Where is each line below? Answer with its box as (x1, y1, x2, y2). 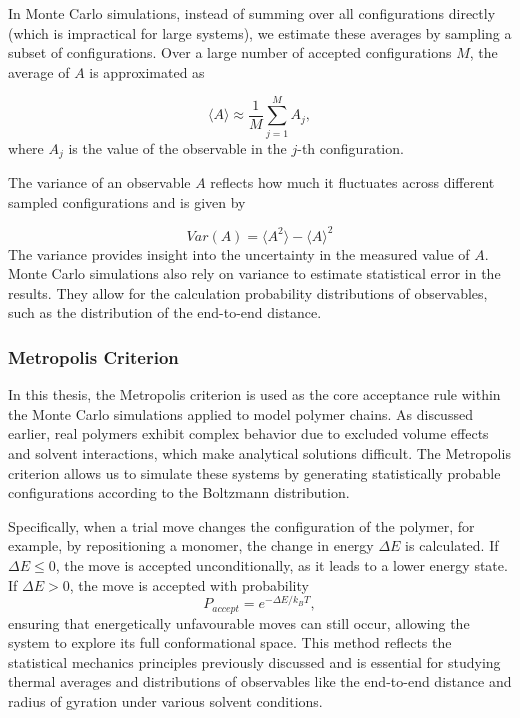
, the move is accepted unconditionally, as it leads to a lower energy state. (55, 554, 508, 575)
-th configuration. (297, 137, 404, 158)
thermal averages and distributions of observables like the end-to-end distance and (8, 671, 512, 692)
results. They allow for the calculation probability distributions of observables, (8, 282, 488, 303)
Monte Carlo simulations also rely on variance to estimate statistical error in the (8, 263, 501, 284)
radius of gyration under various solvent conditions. (8, 691, 323, 712)
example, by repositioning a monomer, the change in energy (8, 535, 374, 556)
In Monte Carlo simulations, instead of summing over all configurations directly (8, 3, 496, 23)
